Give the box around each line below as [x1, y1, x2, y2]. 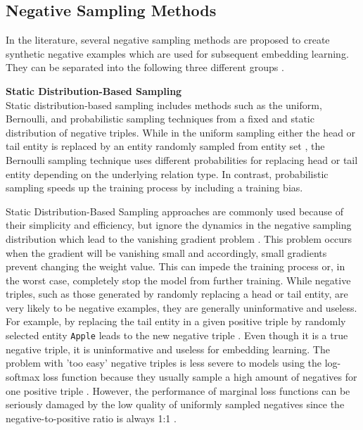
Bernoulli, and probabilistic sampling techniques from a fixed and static [6, 111, 314, 126]
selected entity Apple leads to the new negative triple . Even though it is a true [6, 328, 348, 343]
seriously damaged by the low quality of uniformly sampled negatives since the [6, 397, 345, 412]
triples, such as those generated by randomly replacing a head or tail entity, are [6, 286, 348, 301]
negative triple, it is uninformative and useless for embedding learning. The [6, 341, 330, 356]
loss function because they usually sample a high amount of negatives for [42, 369, 357, 384]
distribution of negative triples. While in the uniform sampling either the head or [6, 125, 356, 139]
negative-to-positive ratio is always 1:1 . [6, 410, 177, 425]
